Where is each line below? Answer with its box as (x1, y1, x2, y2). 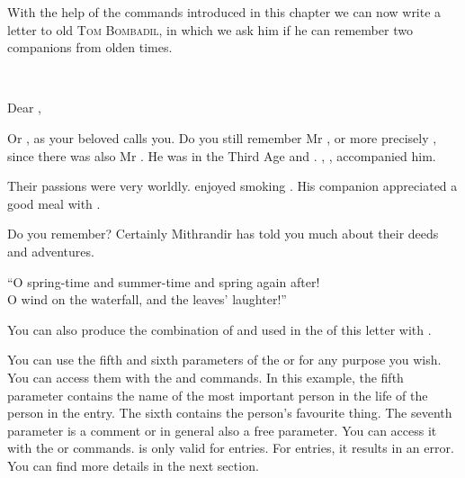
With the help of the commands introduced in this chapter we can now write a (7, 3, 442, 21)
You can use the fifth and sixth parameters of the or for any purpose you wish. (7, 350, 442, 369)
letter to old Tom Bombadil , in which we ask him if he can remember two (7, 20, 413, 39)
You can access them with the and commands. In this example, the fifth (7, 367, 404, 386)
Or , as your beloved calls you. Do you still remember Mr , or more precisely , (7, 128, 437, 147)
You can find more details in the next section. (7, 455, 259, 474)
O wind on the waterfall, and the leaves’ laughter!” (7, 290, 287, 309)
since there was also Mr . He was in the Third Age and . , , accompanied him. (7, 146, 436, 165)
